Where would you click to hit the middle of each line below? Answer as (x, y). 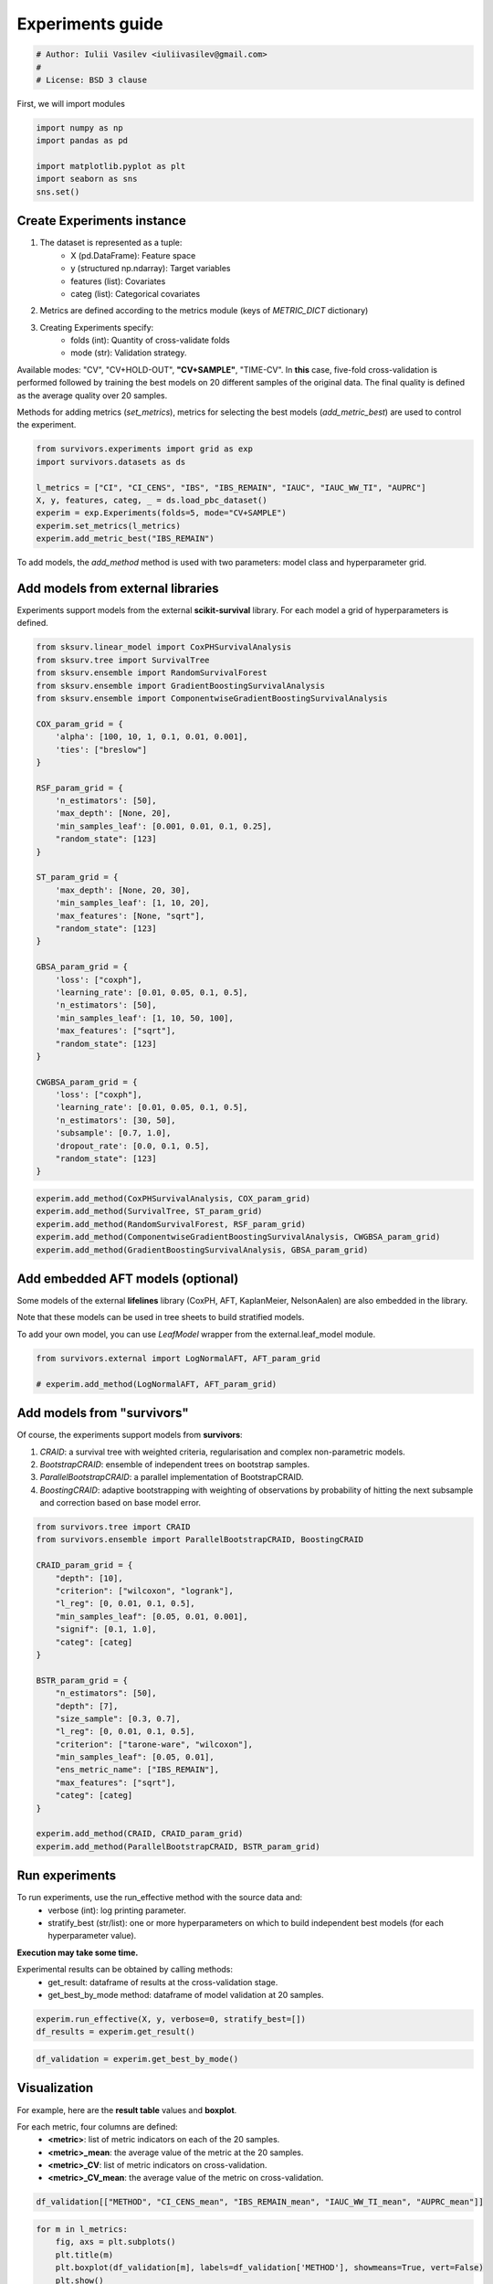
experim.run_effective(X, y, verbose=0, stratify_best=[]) (171, 2020)
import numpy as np (79, 127)
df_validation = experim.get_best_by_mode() (137, 2059)
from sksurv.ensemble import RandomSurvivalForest (152, 673)
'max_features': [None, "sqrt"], (130, 915)
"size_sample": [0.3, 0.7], (118, 1718)
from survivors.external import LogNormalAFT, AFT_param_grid (178, 1358)
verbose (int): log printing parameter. (117, 1910)
